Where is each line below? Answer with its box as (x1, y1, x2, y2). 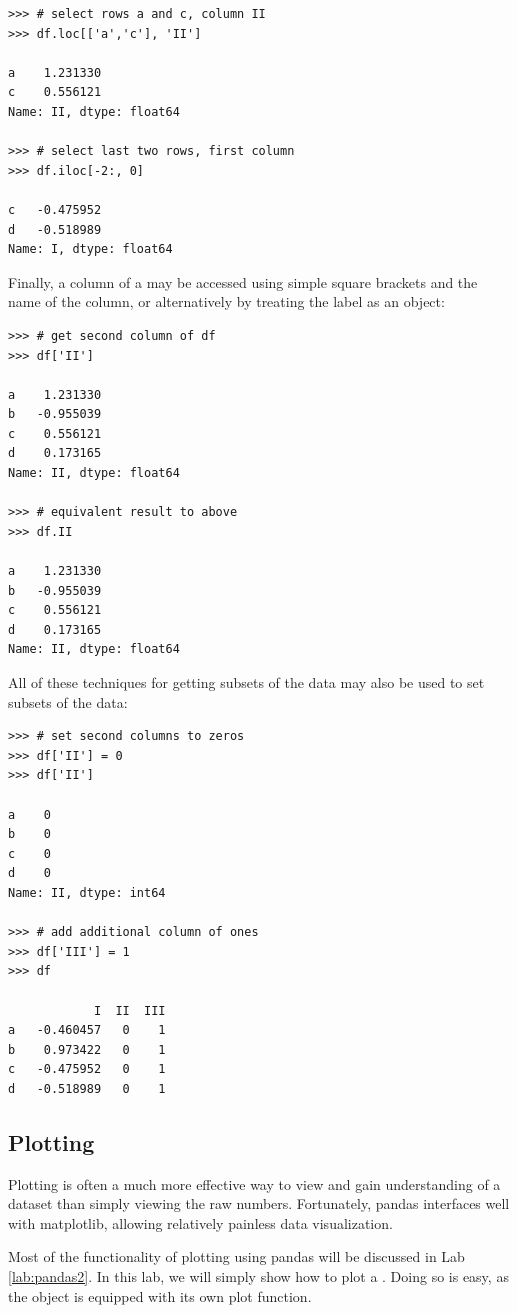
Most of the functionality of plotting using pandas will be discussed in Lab (8, 1246, 465, 1267)
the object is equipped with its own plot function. (8, 1285, 312, 1306)
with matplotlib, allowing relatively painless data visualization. (8, 1212, 393, 1233)
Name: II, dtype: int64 (8, 885, 166, 900)
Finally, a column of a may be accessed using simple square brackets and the (8, 271, 478, 292)
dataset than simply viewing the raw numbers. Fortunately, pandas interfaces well (8, 1193, 510, 1214)
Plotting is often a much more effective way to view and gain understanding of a (8, 1173, 501, 1194)
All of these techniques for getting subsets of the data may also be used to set (8, 672, 485, 692)
